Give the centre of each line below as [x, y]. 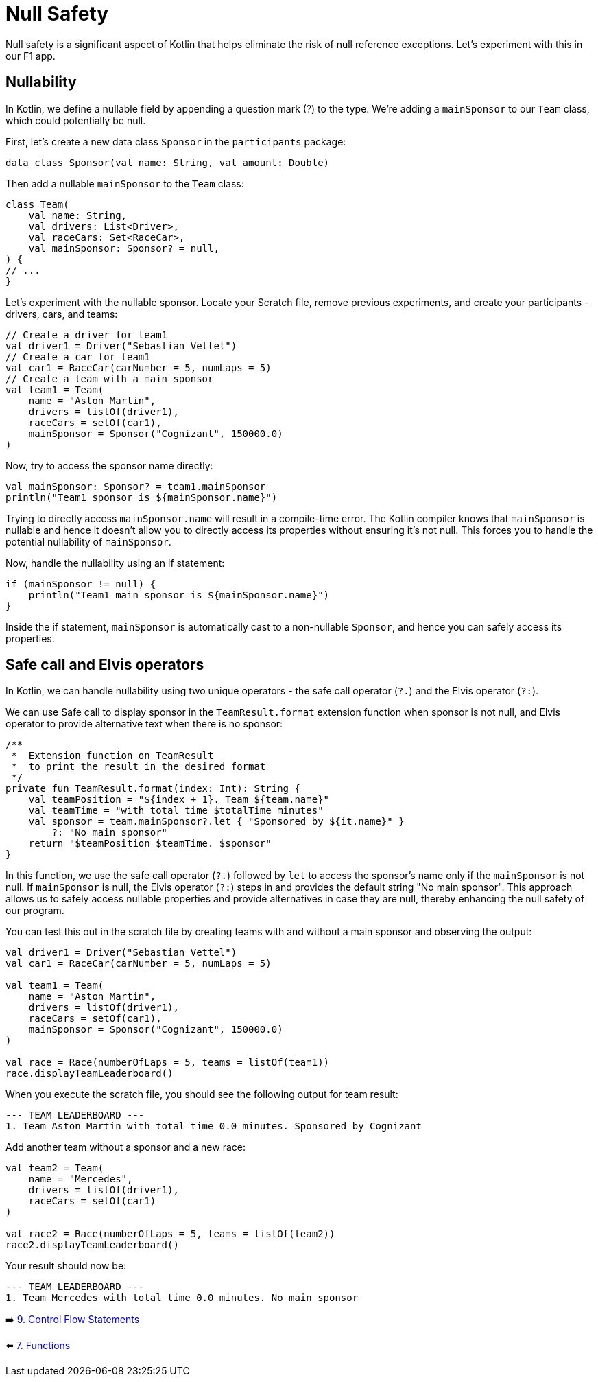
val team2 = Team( [55, 1168]
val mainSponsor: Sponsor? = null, [124, 248]
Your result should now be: [66, 1266]
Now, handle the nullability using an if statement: [115, 563]
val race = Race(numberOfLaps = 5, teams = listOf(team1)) [168, 1063]
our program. [35, 911]
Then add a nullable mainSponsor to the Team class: [125, 183]
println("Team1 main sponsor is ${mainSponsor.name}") [179, 595]
